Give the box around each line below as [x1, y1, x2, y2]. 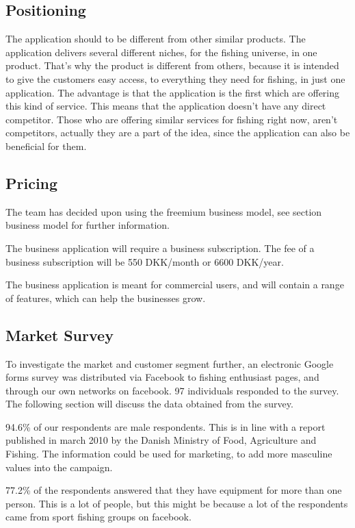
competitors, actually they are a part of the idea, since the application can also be [5, 125, 350, 140]
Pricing [5, 172, 58, 193]
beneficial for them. [5, 138, 87, 153]
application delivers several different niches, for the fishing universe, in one [5, 45, 317, 59]
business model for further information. [5, 218, 170, 232]
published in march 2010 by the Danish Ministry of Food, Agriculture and [5, 433, 317, 447]
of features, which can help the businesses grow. [5, 290, 206, 305]
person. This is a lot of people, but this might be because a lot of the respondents [5, 496, 348, 510]
